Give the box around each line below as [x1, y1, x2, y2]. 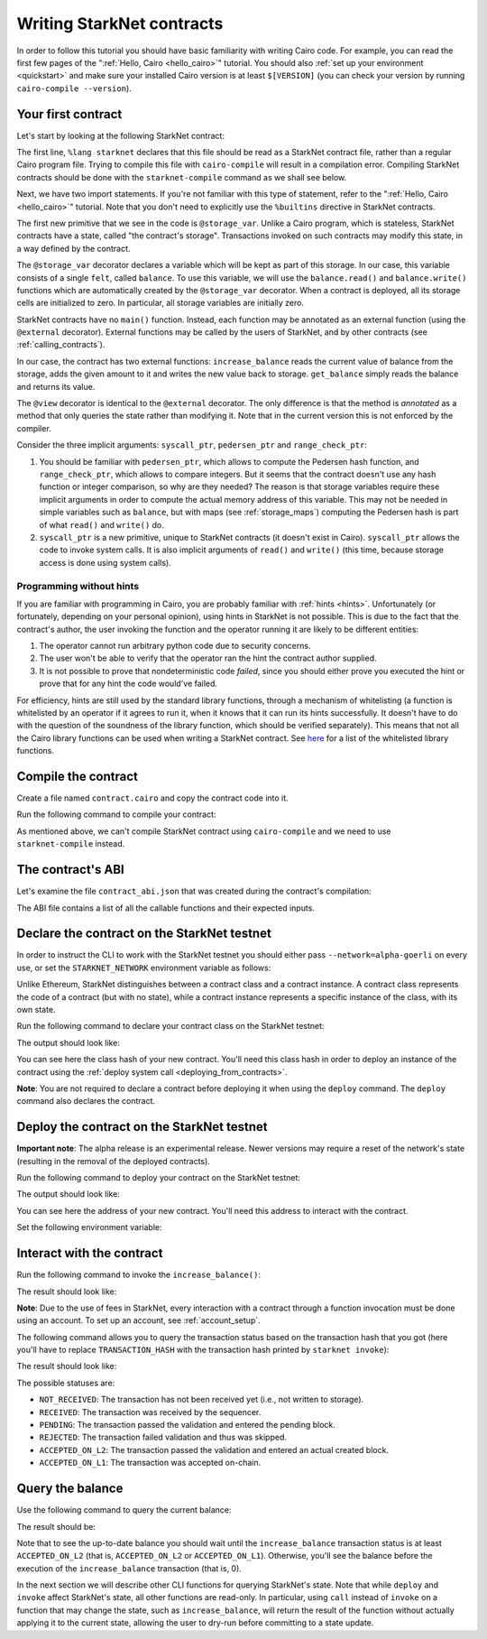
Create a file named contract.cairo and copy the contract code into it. [16, 792, 289, 803]
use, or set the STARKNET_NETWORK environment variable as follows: [16, 962, 271, 973]
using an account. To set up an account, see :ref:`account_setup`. [16, 1315, 261, 1326]
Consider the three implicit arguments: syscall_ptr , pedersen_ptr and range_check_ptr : [16, 440, 367, 450]
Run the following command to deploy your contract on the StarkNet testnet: [16, 1172, 301, 1183]
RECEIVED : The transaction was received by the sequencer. [39, 1406, 262, 1417]
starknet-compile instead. [16, 838, 125, 849]
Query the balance [16, 1481, 124, 1496]
